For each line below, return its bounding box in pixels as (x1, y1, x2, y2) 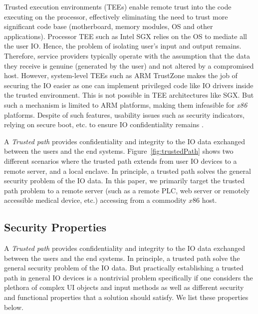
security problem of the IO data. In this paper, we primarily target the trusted (4, 175, 245, 186)
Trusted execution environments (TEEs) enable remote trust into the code (4, 2, 232, 12)
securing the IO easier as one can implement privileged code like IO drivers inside (4, 80, 254, 90)
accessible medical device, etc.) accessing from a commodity (4, 195, 187, 205)
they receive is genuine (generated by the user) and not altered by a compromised (4, 60, 254, 71)
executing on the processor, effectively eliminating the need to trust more (4, 11, 228, 22)
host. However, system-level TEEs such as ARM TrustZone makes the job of (4, 70, 238, 81)
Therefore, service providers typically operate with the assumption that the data (4, 50, 250, 61)
